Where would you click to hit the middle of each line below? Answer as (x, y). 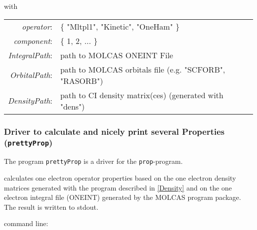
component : (33, 40)
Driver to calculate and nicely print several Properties (114, 131)
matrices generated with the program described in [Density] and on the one (118, 187)
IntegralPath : (30, 55)
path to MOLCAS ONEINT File (117, 55)
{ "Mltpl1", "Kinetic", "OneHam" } (120, 26)
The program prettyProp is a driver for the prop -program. (93, 161)
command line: (26, 223)
